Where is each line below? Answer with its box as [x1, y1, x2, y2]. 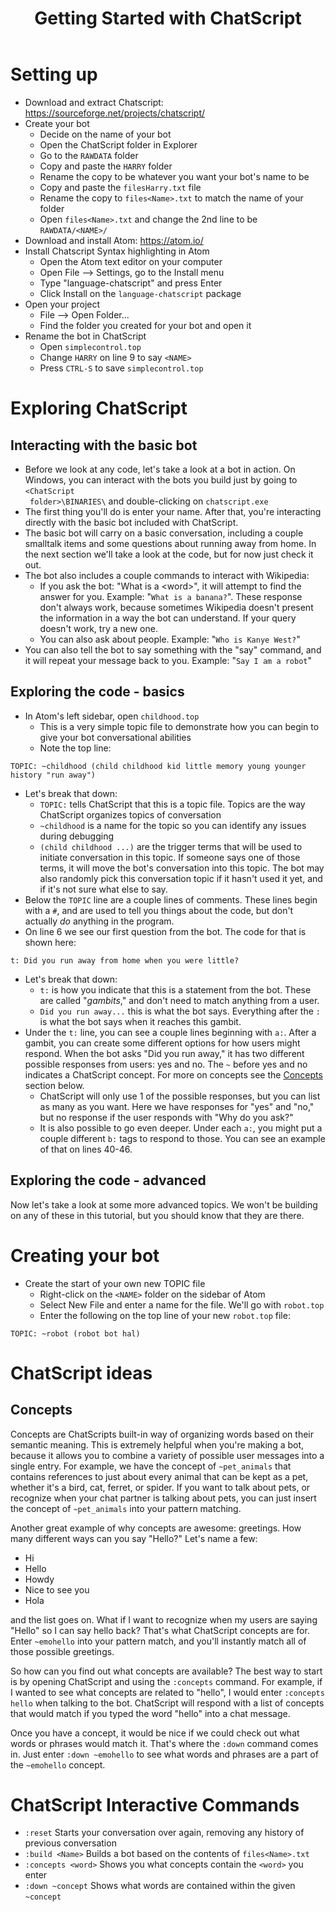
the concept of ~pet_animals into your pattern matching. [10, 1502, 242, 1514]
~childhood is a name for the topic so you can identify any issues [39, 819, 307, 831]
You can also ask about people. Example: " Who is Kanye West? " [39, 633, 301, 645]
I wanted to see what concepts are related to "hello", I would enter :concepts [10, 1686, 325, 1698]
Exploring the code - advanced [10, 1172, 207, 1189]
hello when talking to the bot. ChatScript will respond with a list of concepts [10, 1697, 325, 1709]
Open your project [24, 298, 101, 310]
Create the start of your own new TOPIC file [24, 1277, 206, 1289]
